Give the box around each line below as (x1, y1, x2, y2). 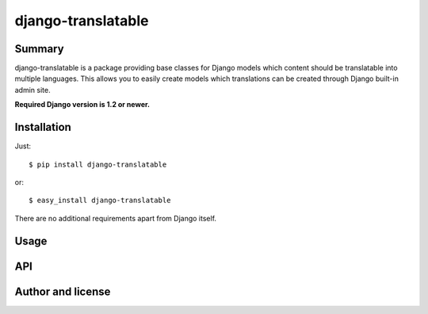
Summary (14, 42, 64, 56)
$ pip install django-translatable (29, 159, 167, 169)
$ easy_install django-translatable (29, 196, 171, 205)
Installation (14, 121, 71, 134)
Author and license (14, 285, 111, 298)
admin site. (14, 85, 51, 94)
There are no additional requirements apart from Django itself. (14, 213, 217, 223)
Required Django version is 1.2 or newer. (14, 100, 151, 109)
